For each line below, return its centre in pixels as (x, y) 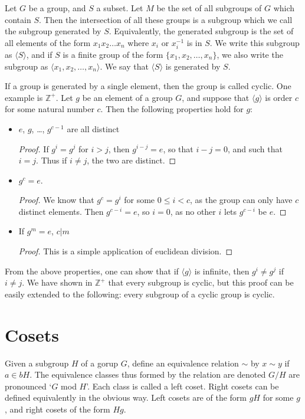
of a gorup (99, 363)
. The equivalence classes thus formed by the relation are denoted (148, 374)
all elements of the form (48, 42)
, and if (39, 54)
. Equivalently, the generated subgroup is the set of (201, 31)
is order (279, 97)
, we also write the (250, 54)
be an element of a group (127, 97)
